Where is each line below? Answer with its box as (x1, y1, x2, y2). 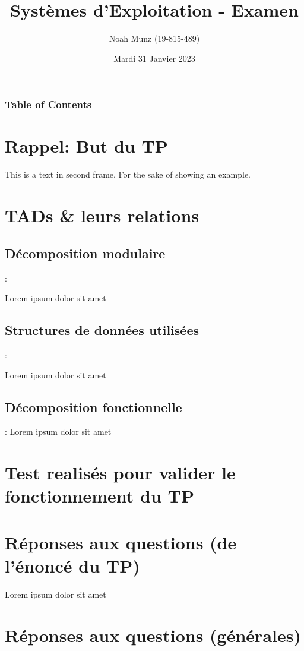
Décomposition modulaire (5, 244, 166, 262)
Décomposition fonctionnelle (5, 397, 182, 416)
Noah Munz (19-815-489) (109, 32, 200, 45)
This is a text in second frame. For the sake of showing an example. (5, 168, 251, 181)
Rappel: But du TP (5, 134, 168, 158)
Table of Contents (5, 97, 92, 112)
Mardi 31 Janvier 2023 (113, 52, 195, 64)
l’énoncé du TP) (5, 553, 140, 577)
